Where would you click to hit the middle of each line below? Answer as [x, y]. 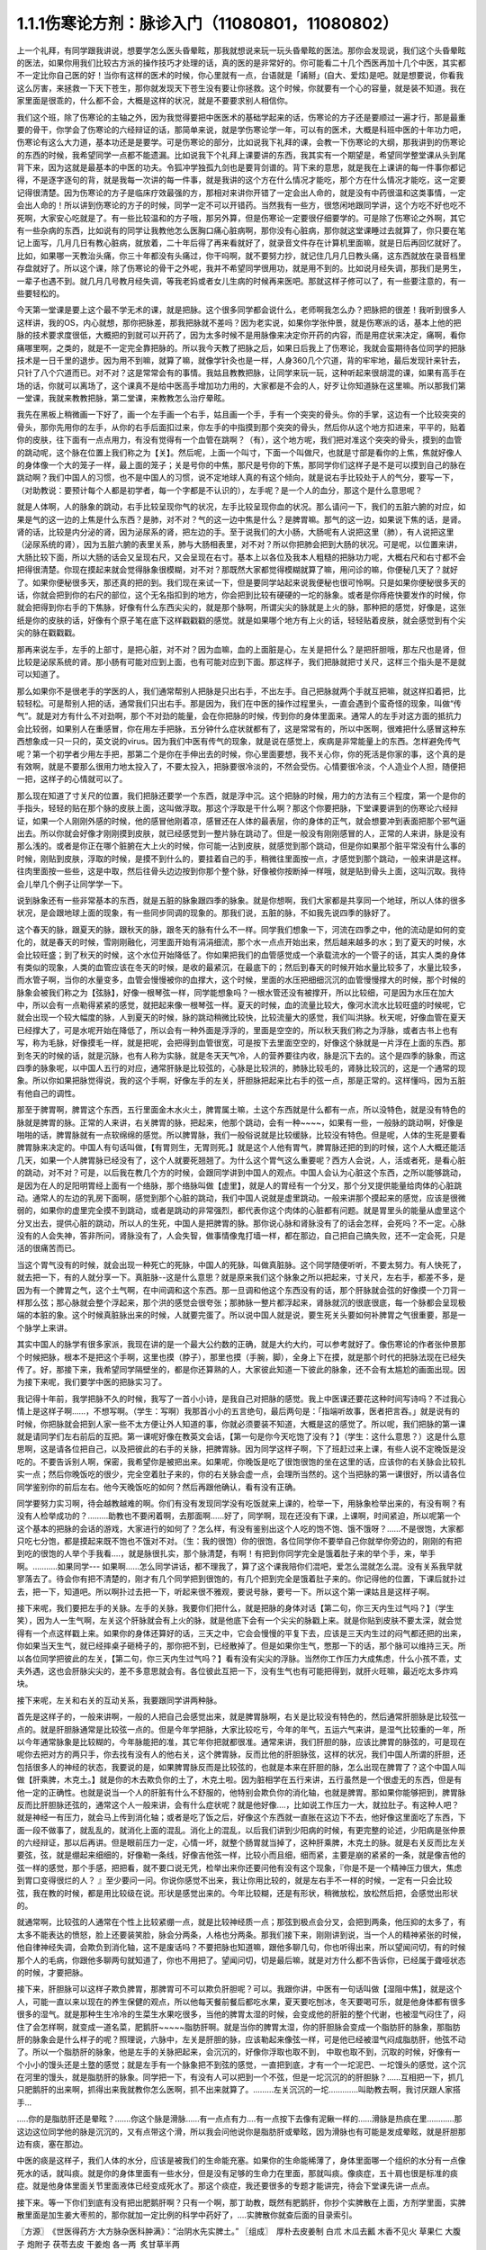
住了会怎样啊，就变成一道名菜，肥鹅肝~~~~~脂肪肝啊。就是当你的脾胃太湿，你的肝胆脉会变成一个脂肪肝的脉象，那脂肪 [238, 2027]
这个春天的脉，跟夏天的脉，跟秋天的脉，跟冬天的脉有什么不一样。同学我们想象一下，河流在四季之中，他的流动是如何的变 [241, 929]
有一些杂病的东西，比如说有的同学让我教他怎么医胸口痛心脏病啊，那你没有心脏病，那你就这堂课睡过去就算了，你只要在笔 [241, 230]
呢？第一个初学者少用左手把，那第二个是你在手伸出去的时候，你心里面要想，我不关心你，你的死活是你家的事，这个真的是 [241, 754]
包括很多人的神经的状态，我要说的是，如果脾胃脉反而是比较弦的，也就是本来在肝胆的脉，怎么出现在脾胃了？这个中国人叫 [241, 1767]
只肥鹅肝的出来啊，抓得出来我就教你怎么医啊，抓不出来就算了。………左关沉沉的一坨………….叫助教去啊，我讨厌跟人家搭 [238, 2090]
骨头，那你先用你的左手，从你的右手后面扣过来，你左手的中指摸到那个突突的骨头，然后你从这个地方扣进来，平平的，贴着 [241, 427]
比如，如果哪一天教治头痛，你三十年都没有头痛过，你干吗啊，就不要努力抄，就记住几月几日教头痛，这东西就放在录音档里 [241, 256]
